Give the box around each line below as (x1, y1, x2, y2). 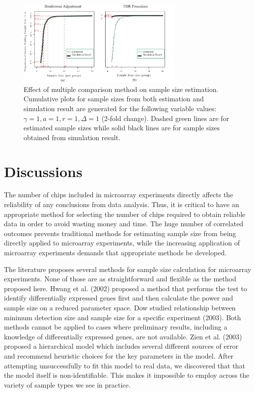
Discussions (4, 161, 83, 181)
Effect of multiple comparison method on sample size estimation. (24, 84, 219, 94)
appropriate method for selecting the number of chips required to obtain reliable (4, 209, 246, 219)
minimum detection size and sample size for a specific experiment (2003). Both (4, 312, 241, 322)
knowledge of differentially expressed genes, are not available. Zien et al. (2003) (4, 331, 242, 341)
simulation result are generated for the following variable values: (24, 103, 217, 113)
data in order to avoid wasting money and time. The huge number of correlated (4, 218, 244, 229)
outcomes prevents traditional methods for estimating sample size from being (4, 228, 236, 238)
